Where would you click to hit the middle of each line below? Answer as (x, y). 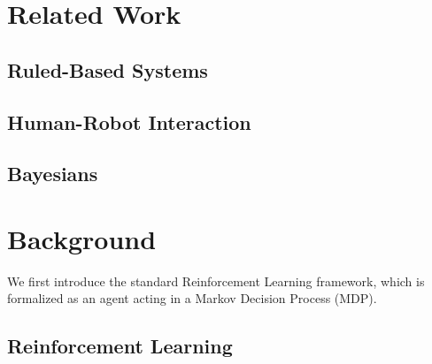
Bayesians (53, 174)
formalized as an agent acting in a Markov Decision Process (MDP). (192, 298)
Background (82, 238)
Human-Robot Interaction (129, 121)
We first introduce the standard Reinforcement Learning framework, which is (216, 281)
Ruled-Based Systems (108, 69)
